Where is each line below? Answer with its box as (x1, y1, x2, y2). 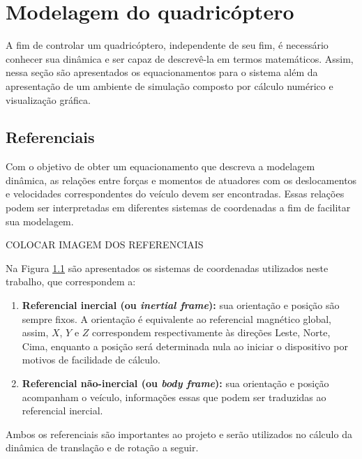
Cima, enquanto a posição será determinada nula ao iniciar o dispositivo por (22, 338, 348, 353)
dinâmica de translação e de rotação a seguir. (6, 440, 199, 455)
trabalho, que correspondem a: (6, 274, 136, 289)
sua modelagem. (6, 213, 74, 228)
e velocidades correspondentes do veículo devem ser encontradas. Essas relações (6, 186, 345, 201)
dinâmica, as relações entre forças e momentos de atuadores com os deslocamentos (6, 172, 357, 187)
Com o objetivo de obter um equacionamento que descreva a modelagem (6, 159, 315, 174)
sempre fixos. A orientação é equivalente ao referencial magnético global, (22, 311, 332, 326)
